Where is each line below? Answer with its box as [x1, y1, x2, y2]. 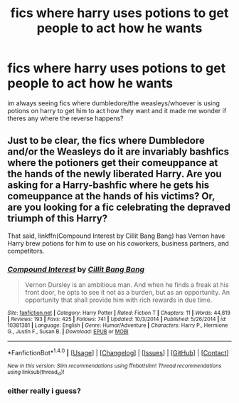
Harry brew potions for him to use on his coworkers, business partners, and [7, 239, 229, 247]
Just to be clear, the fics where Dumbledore [7, 135, 205, 147]
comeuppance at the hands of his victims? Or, [7, 190, 216, 202]
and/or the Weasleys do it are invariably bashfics [7, 146, 230, 158]
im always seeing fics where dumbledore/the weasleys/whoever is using [7, 98, 221, 108]
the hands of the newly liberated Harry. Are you [7, 168, 222, 180]
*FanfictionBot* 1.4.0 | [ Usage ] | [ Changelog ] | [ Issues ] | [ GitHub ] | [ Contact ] [7, 347, 229, 357]
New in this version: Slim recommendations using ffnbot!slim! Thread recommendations [7, 362, 222, 370]
